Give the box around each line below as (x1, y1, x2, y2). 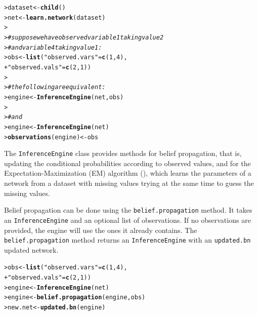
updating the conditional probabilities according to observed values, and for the (4, 158, 251, 168)
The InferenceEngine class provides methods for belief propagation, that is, (4, 148, 242, 159)
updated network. (4, 244, 59, 255)
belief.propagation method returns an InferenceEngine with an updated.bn (4, 234, 251, 245)
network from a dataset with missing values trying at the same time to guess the (4, 178, 254, 188)
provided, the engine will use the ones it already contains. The (4, 224, 197, 235)
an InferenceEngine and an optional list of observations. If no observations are (4, 214, 251, 225)
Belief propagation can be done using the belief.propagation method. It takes (4, 205, 252, 215)
